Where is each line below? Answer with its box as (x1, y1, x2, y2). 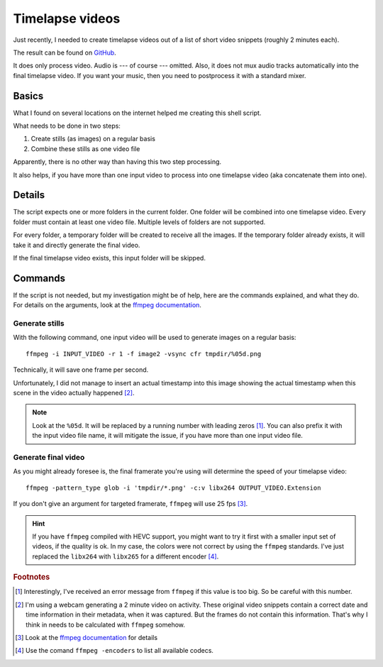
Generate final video (13, 452, 85, 462)
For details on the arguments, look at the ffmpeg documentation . (13, 301, 202, 309)
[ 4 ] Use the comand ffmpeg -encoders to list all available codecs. (15, 646, 214, 655)
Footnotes (13, 572, 50, 582)
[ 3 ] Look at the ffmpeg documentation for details (15, 633, 158, 641)
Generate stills (13, 319, 65, 329)
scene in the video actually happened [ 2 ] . (13, 389, 135, 397)
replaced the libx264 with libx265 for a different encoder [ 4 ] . (32, 552, 219, 561)
